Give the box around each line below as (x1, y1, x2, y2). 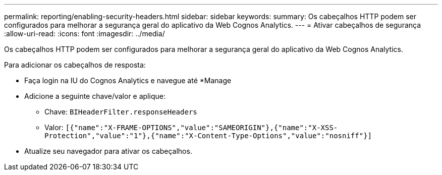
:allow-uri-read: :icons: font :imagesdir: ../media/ (4, 29, 165, 38)
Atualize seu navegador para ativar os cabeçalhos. (24, 147, 192, 155)
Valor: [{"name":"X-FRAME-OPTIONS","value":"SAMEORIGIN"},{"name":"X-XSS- (44, 123, 338, 132)
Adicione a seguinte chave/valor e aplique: (24, 92, 165, 100)
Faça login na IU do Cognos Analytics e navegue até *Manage (24, 76, 232, 85)
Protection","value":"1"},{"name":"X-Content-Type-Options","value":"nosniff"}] (44, 132, 372, 140)
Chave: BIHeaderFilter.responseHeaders (44, 107, 197, 116)
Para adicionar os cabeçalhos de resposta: (4, 61, 146, 69)
